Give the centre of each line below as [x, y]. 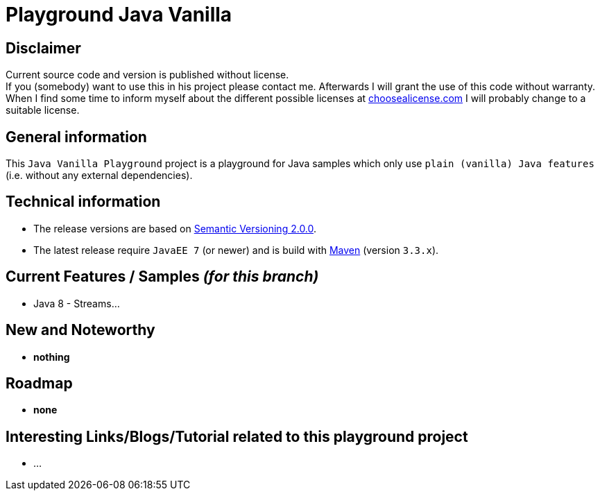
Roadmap [39, 383]
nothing [52, 357]
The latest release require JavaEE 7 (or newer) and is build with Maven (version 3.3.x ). [236, 250]
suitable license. [43, 110]
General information [76, 137]
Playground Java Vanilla [119, 15]
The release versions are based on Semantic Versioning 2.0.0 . [175, 228]
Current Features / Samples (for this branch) [162, 277]
